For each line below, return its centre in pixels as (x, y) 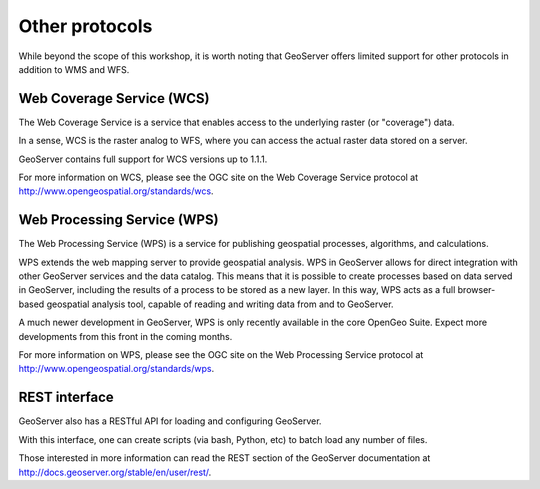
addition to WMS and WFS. (74, 69)
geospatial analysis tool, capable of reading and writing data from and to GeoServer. (220, 304)
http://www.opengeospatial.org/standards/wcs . (116, 191)
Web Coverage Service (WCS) (114, 98)
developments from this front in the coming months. (125, 336)
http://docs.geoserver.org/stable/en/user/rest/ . (115, 472)
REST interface (66, 397)
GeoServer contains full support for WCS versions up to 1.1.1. (143, 159)
